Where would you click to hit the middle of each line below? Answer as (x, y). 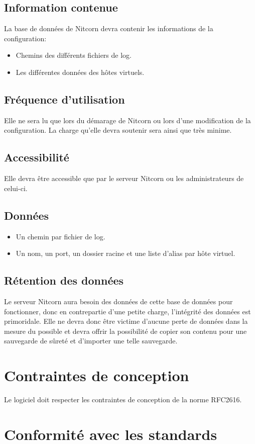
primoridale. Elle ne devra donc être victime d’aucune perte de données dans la (126, 321)
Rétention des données (64, 280)
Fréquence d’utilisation (65, 99)
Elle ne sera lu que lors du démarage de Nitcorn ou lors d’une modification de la (127, 120)
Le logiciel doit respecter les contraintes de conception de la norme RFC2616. (123, 399)
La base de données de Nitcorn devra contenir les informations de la (109, 28)
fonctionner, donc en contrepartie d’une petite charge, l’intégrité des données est (127, 311)
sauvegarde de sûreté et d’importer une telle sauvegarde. (91, 341)
